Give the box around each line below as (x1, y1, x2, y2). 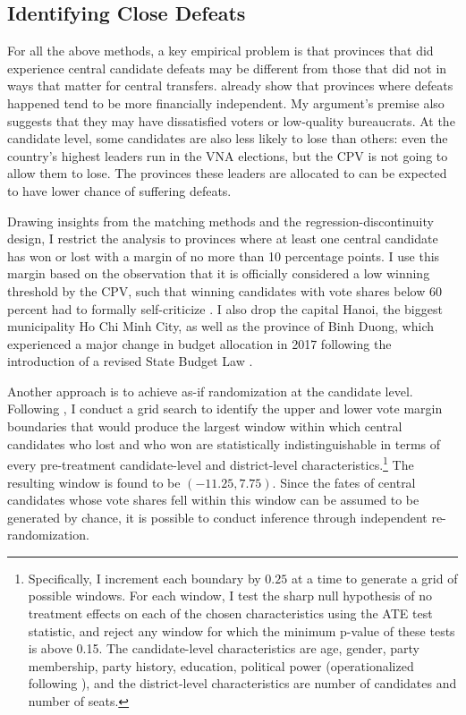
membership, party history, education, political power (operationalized (28, 656, 414, 675)
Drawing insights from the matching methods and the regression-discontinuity (7, 211, 434, 230)
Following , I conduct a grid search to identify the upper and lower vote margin (7, 399, 443, 418)
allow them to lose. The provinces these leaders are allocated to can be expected (7, 164, 447, 183)
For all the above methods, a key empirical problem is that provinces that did (7, 41, 434, 60)
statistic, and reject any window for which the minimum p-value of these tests (28, 621, 455, 640)
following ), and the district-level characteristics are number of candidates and (28, 674, 457, 693)
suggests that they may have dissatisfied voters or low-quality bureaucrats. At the (7, 111, 455, 130)
